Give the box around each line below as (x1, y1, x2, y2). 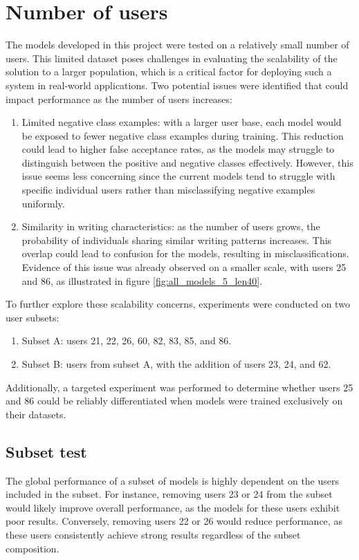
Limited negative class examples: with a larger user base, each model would (21, 115, 342, 129)
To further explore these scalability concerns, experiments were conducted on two (6, 297, 350, 311)
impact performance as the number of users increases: (6, 91, 232, 106)
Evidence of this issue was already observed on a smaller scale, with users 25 (21, 260, 347, 274)
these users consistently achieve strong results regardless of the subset (6, 527, 301, 541)
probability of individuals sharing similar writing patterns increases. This (21, 232, 332, 247)
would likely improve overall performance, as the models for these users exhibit (6, 500, 340, 514)
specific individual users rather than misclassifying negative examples (21, 183, 315, 197)
